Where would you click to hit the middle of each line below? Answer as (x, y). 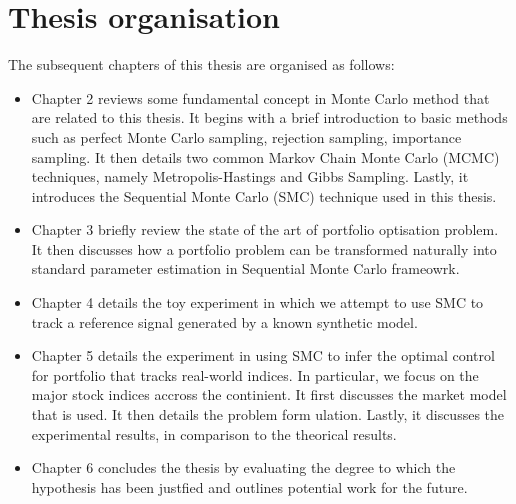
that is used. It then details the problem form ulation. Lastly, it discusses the (268, 414)
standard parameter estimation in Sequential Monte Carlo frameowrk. (245, 268)
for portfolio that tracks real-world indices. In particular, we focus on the (255, 374)
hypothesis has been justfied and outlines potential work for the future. (249, 486)
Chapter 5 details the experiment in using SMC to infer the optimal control (263, 355)
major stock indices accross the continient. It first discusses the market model (269, 394)
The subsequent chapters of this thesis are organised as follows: (201, 64)
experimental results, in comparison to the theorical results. (214, 433)
